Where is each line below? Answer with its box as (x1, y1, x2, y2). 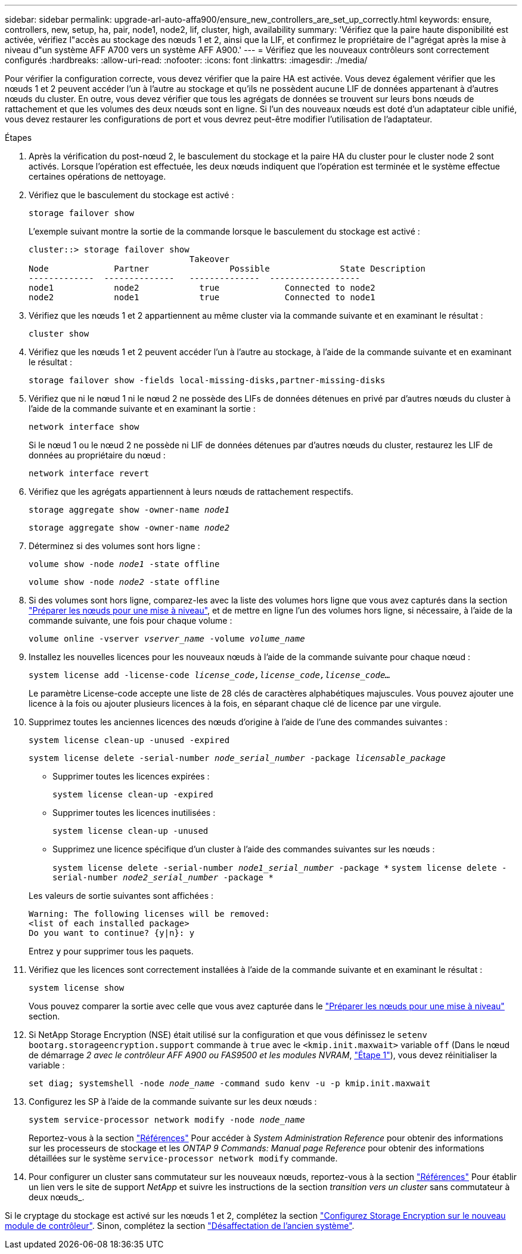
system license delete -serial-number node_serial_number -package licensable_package (29, 753, 446, 763)
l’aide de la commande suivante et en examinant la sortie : (29, 403, 256, 414)
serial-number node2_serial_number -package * (52, 873, 274, 882)
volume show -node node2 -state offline (29, 577, 220, 587)
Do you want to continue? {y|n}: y (29, 928, 195, 938)
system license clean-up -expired (52, 790, 213, 799)
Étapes (5, 133, 32, 143)
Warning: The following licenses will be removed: (29, 909, 270, 919)
